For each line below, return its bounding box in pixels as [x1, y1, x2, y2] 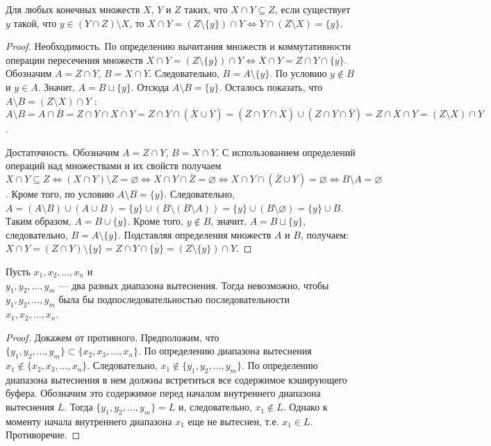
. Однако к [283, 400, 328, 414]
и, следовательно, [178, 400, 252, 414]
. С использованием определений [216, 144, 356, 159]
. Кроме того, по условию [6, 186, 115, 200]
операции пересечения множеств [6, 52, 143, 67]
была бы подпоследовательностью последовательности [58, 292, 290, 307]
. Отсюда [131, 79, 169, 94]
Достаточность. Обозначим [6, 144, 119, 159]
